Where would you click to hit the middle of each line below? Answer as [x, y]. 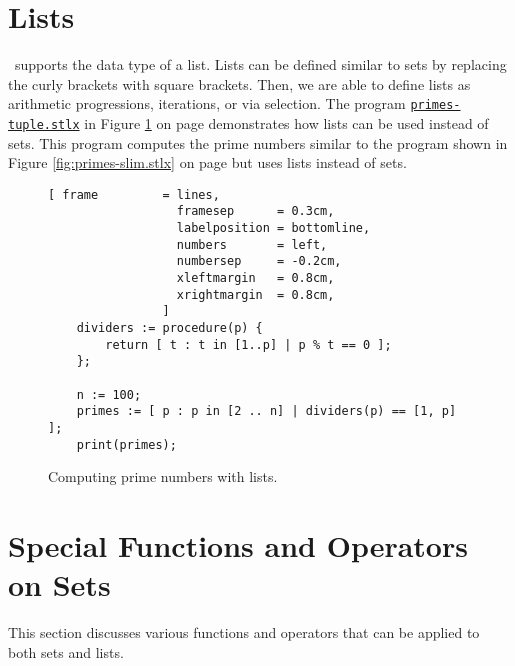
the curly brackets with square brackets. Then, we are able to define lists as [239, 83]
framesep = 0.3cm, [255, 211]
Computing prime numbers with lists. [163, 476]
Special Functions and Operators [238, 545]
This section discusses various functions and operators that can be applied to [244, 632]
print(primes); [126, 444]
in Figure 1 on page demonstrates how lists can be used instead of [286, 122]
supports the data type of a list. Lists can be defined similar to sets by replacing [260, 64]
